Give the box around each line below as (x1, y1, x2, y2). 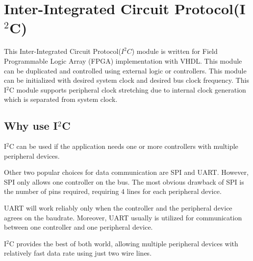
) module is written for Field (131, 46, 218, 56)
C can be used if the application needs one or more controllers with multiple (9, 141, 238, 151)
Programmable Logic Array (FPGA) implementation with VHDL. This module (4, 55, 242, 66)
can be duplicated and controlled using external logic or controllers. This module (4, 65, 247, 75)
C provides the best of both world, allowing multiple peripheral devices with (9, 238, 238, 248)
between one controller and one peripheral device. (4, 222, 153, 232)
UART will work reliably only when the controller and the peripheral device (4, 203, 232, 213)
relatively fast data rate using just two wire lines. (4, 248, 152, 258)
